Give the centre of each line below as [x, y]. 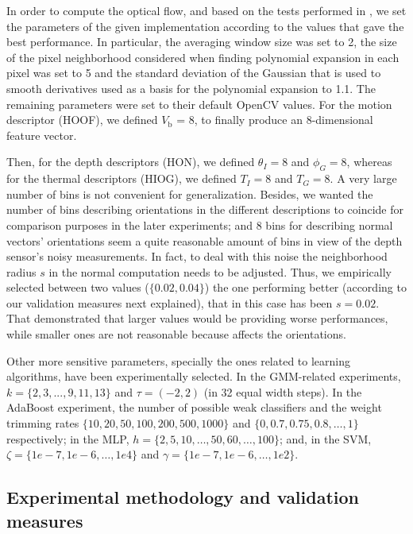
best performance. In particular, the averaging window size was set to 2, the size [202, 42]
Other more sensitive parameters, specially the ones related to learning [179, 360]
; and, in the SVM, [326, 438]
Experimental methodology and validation [183, 497]
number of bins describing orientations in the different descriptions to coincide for [205, 209]
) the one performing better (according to [305, 287]
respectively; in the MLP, [68, 438]
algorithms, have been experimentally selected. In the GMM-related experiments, [204, 376]
